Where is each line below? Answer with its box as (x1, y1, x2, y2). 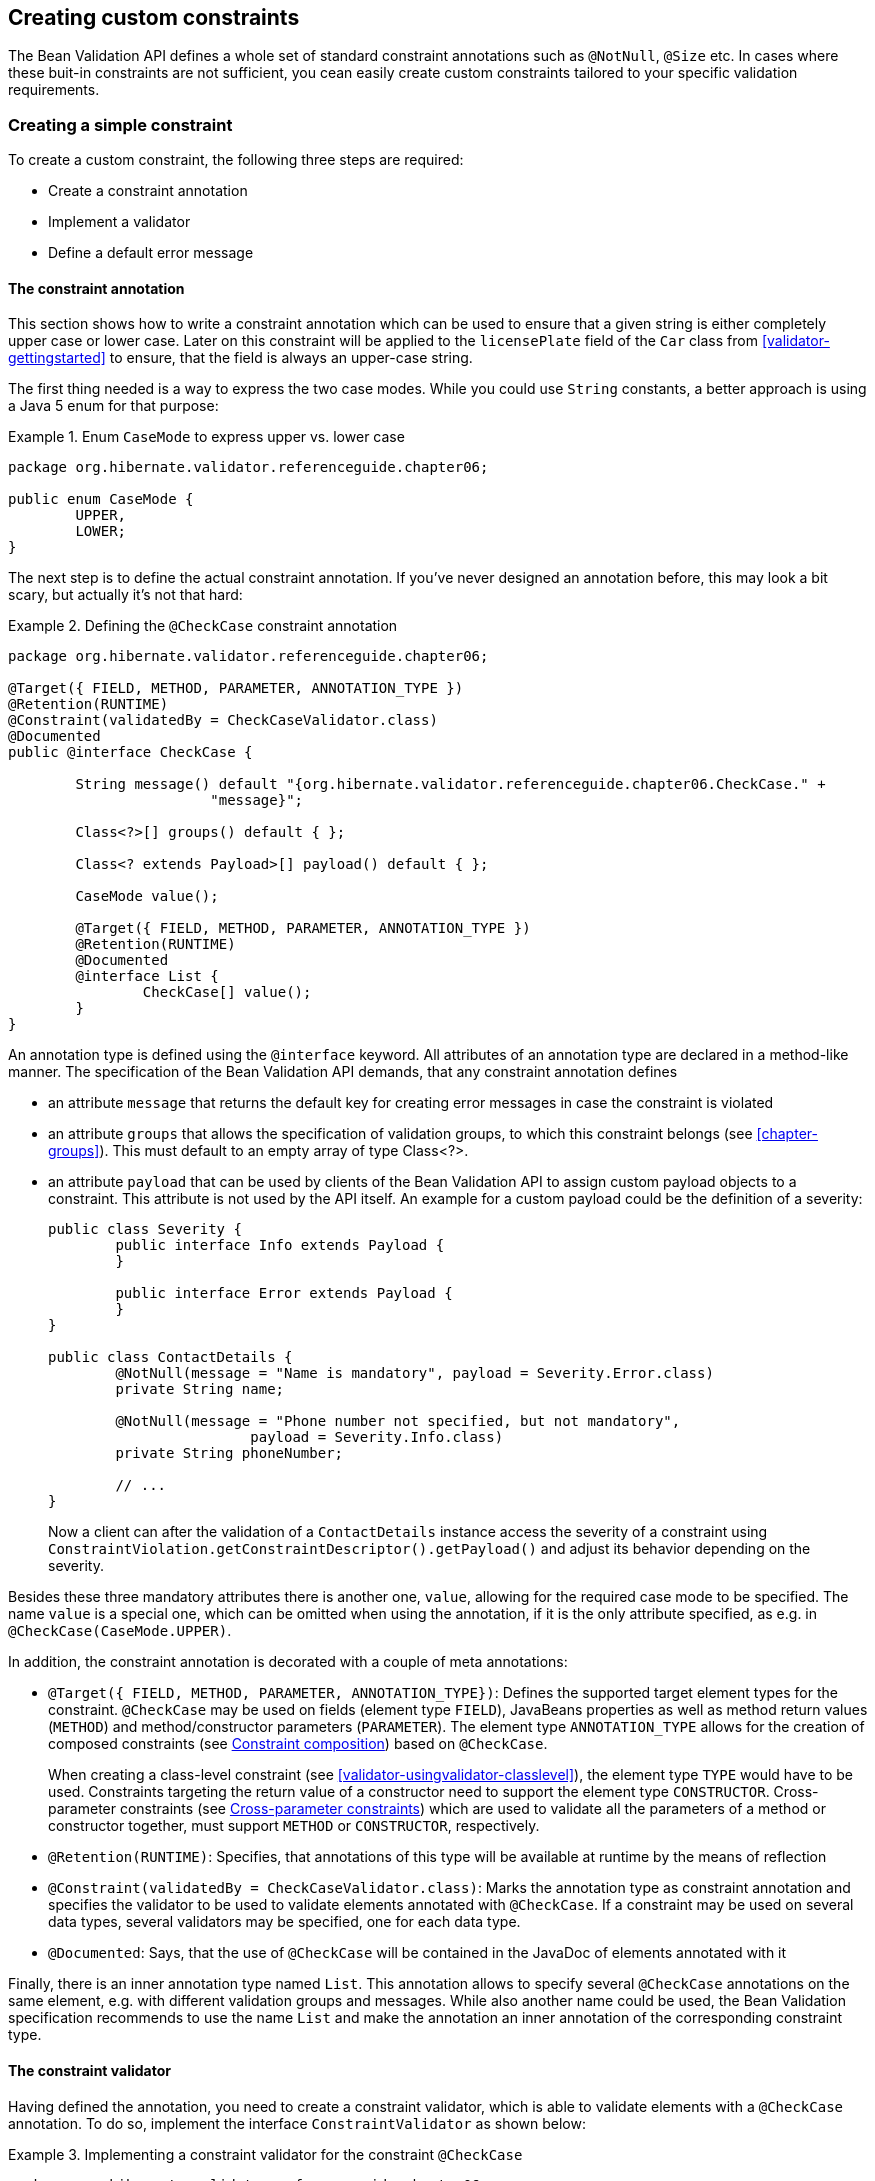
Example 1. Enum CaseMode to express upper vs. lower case (8, 428, 405, 446)
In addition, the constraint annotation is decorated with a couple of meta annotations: (8, 1653, 568, 1671)
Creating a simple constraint (8, 114, 233, 135)
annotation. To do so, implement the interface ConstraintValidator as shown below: (8, 2114, 586, 2132)
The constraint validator (8, 2062, 172, 2079)
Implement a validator (48, 213, 191, 231)
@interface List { (75, 968, 219, 985)
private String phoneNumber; (115, 1445, 344, 1462)
